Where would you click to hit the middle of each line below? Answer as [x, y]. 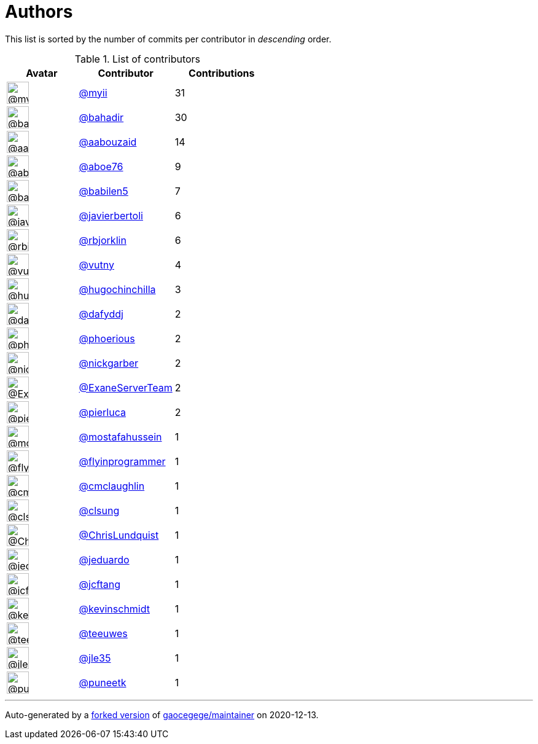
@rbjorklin [103, 240]
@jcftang [99, 584]
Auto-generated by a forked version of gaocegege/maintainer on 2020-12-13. [162, 715]
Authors [39, 12]
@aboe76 [101, 166]
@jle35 [95, 658]
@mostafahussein [120, 437]
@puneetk [103, 682]
